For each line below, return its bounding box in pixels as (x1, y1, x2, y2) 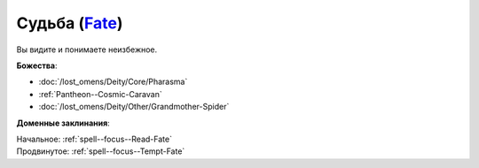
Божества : (16, 60, 58, 71)
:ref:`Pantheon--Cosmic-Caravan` (38, 88, 163, 99)
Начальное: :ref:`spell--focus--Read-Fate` (16, 134, 173, 144)
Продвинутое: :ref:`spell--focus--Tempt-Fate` (16, 146, 185, 157)
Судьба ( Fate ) (16, 13, 123, 33)
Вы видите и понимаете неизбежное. (16, 44, 158, 55)
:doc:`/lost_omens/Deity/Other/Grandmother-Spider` (38, 102, 230, 112)
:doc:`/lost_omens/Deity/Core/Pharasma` (38, 76, 188, 88)
